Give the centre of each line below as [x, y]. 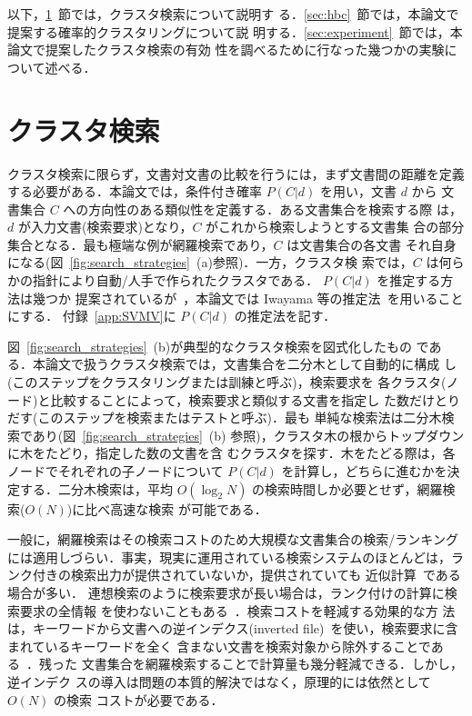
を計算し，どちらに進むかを [364, 471]
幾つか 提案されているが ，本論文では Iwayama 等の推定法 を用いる [235, 298]
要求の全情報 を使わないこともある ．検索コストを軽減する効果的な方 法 [237, 610]
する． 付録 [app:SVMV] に [98, 316]
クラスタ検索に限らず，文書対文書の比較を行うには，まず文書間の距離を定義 [236, 173]
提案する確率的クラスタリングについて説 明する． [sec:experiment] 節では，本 [235, 31]
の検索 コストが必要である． [139, 699]
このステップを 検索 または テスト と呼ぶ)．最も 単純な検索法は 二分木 [240, 418]
